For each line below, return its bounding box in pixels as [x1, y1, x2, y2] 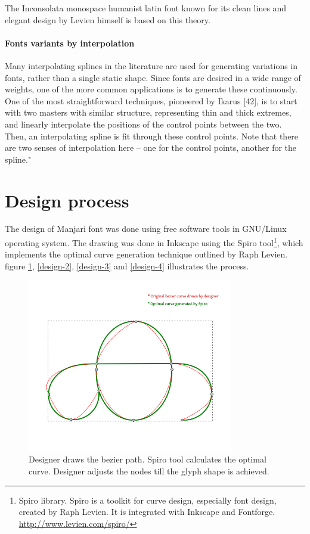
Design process [5, 188, 129, 212]
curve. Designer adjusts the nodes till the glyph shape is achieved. [29, 464, 269, 477]
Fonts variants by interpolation [5, 36, 135, 49]
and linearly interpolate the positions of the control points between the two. [5, 117, 282, 130]
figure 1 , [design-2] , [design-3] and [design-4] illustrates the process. [5, 259, 249, 272]
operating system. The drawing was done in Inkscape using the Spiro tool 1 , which [5, 235, 303, 249]
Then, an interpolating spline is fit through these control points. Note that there [5, 129, 299, 142]
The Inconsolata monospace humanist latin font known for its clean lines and [5, 2, 287, 14]
